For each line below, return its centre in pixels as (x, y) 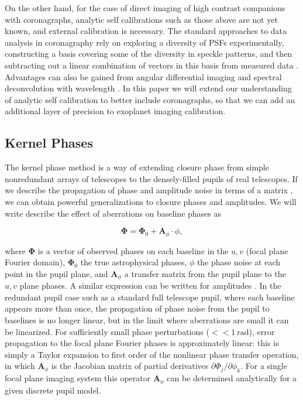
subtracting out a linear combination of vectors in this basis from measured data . (151, 65)
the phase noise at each (238, 262)
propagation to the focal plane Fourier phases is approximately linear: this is (142, 343)
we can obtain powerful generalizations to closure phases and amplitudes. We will (151, 201)
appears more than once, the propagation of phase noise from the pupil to (137, 308)
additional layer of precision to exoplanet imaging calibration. (115, 111)
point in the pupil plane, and (56, 273)
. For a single (264, 366)
